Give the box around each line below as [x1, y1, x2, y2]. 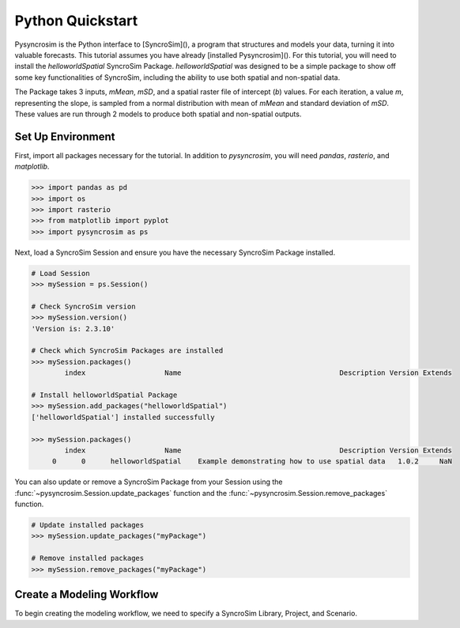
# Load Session [31, 269, 90, 278]
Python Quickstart [14, 12, 138, 29]
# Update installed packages [31, 520, 145, 530]
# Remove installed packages [31, 554, 145, 563]
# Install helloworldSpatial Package [31, 391, 178, 399]
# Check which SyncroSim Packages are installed [31, 346, 224, 355]
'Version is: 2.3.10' [31, 324, 115, 333]
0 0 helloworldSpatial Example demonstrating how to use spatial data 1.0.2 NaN [51, 457, 452, 466]
